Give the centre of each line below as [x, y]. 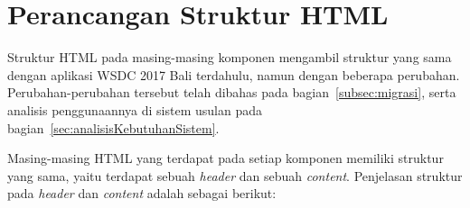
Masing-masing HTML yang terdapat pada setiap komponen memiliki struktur [226, 158]
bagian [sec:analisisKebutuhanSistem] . [113, 127]
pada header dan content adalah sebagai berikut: [142, 193]
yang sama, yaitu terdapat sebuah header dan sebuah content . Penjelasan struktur [235, 175]
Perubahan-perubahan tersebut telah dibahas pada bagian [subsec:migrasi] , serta [232, 92]
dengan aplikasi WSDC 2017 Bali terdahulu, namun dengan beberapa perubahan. [234, 74]
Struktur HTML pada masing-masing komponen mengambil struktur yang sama [230, 57]
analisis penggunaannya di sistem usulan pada [135, 109]
